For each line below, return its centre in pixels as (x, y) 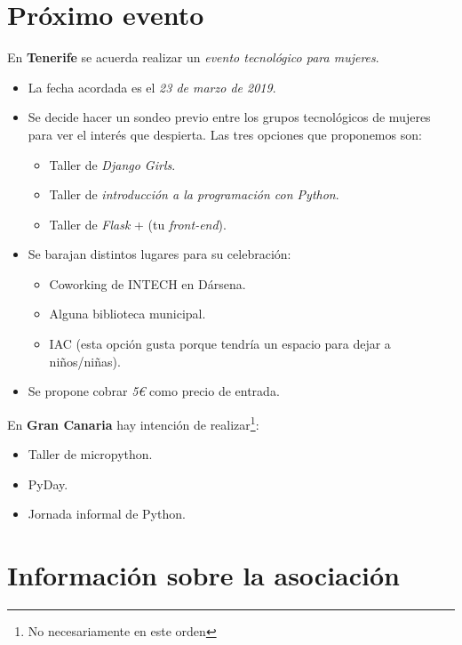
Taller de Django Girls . (112, 164)
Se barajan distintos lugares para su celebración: (159, 254)
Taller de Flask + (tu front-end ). (138, 224)
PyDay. (48, 484)
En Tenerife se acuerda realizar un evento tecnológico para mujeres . (193, 57)
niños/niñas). (85, 361)
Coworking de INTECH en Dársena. (147, 283)
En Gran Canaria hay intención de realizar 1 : (133, 423)
